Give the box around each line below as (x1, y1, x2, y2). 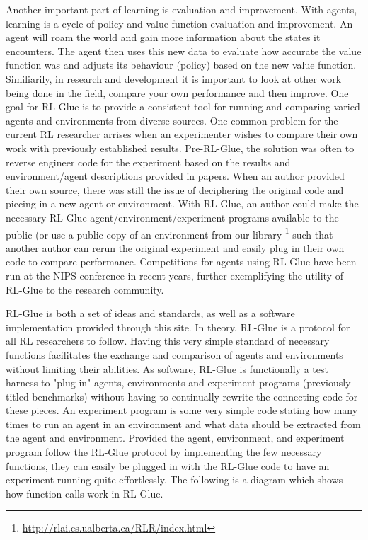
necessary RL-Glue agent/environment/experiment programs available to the (6, 209, 339, 224)
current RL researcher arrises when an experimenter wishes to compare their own (6, 127, 358, 142)
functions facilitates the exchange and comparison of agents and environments (6, 347, 343, 362)
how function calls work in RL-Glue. (6, 486, 163, 500)
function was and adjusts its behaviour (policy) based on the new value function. (6, 57, 357, 72)
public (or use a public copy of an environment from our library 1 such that (6, 224, 333, 241)
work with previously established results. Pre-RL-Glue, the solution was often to (6, 140, 355, 155)
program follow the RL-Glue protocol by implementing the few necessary (6, 444, 322, 459)
